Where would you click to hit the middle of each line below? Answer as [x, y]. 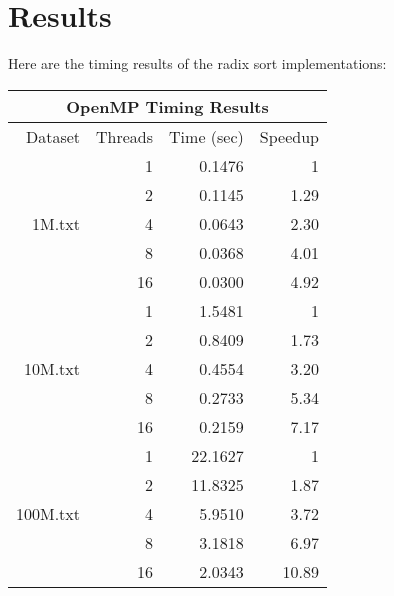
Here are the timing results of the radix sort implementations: [197, 63]
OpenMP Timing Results [167, 106]
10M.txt [52, 368]
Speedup [289, 136]
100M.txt [48, 513]
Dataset [53, 136]
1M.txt [56, 223]
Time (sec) [206, 136]
